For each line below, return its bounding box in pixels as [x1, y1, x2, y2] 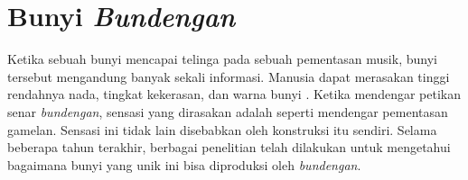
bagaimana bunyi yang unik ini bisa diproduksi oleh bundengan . [7, 155, 361, 174]
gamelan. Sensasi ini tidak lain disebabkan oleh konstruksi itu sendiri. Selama [7, 120, 437, 139]
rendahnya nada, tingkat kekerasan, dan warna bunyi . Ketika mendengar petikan [7, 85, 461, 103]
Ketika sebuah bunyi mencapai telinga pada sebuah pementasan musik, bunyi [7, 49, 437, 68]
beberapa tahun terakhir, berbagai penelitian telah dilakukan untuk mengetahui [7, 138, 451, 157]
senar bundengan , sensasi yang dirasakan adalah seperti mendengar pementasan [7, 102, 448, 121]
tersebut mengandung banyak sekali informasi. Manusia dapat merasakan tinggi [7, 67, 450, 85]
